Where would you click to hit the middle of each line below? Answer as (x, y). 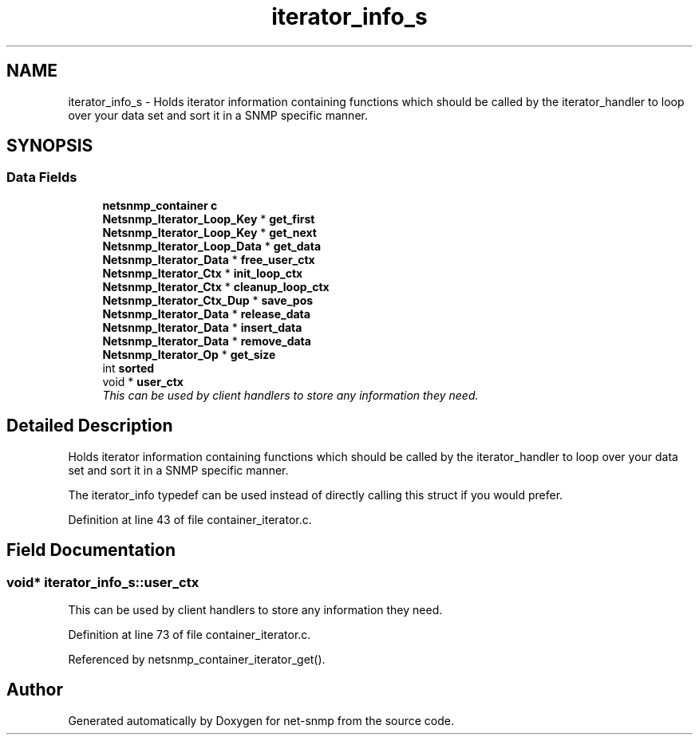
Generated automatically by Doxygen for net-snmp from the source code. (261, 720)
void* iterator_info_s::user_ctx (103, 582)
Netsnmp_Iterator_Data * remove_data (207, 341)
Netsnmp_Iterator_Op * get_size (189, 354)
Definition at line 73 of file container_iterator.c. (190, 634)
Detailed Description (90, 426)
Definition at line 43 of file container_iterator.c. (190, 519)
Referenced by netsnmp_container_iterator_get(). (197, 659)
